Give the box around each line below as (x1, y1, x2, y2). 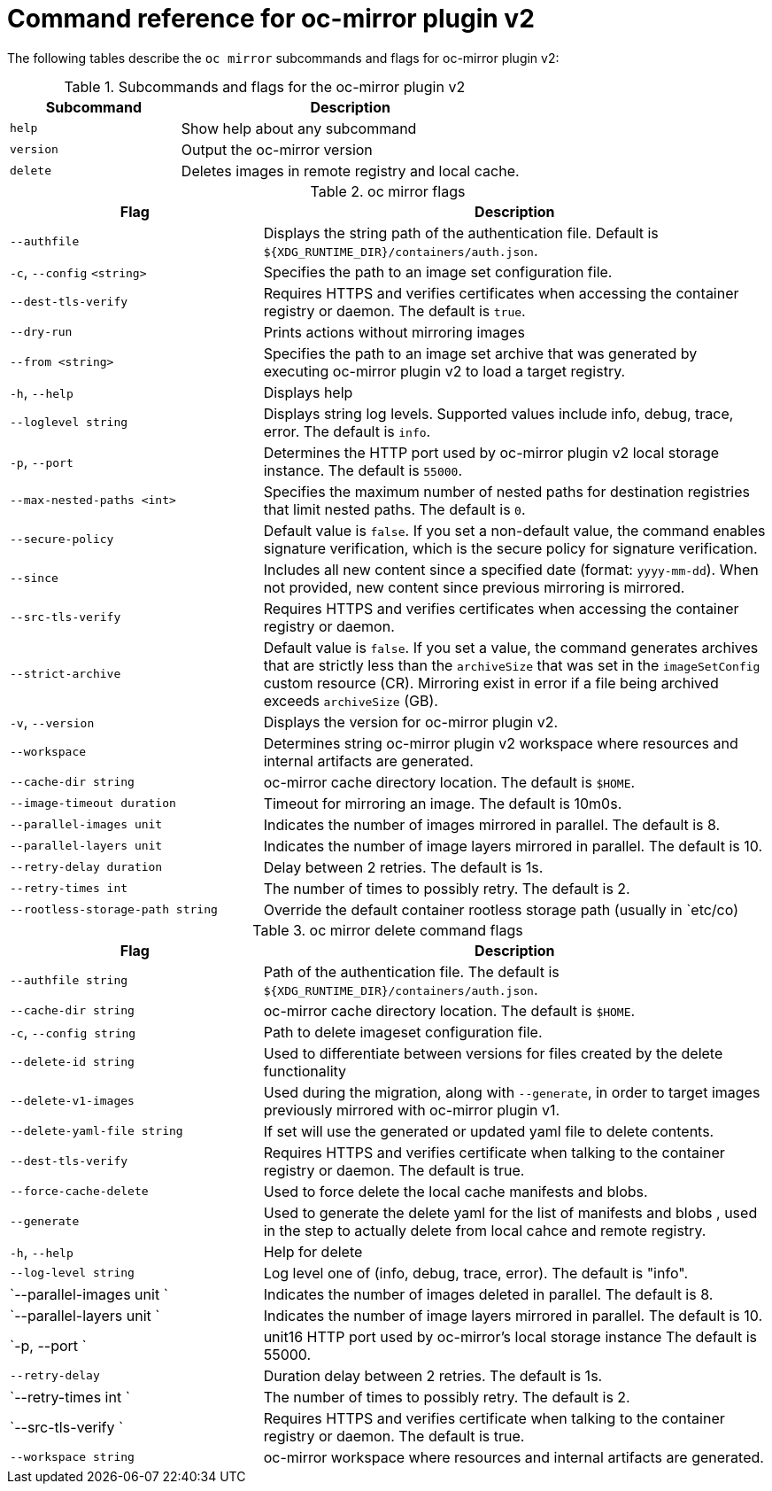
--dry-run (10, 325, 73, 339)
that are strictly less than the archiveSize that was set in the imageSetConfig (263, 656, 760, 674)
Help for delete (263, 1242, 363, 1261)
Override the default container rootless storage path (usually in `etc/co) (263, 900, 738, 919)
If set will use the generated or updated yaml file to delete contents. (263, 1122, 714, 1140)
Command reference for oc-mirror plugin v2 (7, 4, 535, 34)
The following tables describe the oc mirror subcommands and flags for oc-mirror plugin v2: (7, 50, 560, 66)
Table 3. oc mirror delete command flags (252, 920, 523, 939)
